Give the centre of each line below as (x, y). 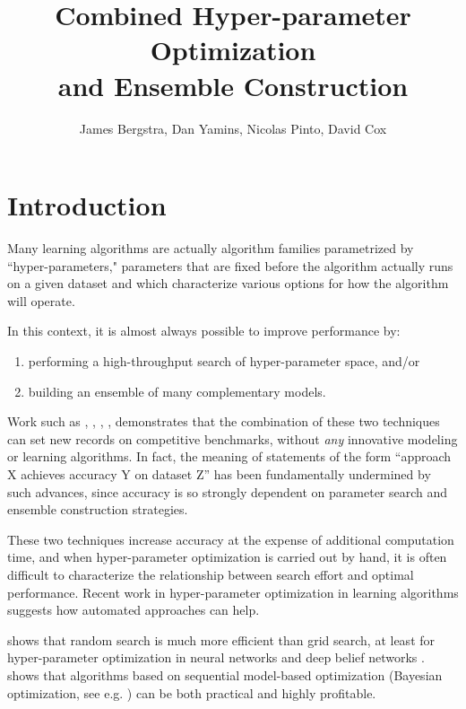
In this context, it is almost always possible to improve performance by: (204, 331)
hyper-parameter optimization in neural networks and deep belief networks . (216, 657)
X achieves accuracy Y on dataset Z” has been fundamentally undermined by (219, 473)
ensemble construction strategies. (98, 509)
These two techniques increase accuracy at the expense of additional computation (231, 539)
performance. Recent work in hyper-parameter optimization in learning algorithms (233, 592)
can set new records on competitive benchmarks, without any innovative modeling (233, 438)
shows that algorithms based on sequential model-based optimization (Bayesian (225, 674)
